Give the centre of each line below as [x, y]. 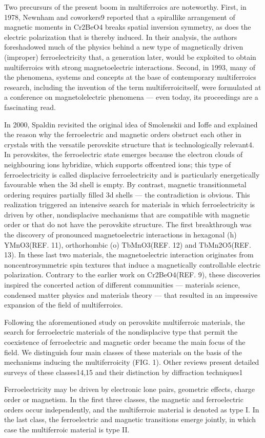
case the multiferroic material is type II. [67, 429]
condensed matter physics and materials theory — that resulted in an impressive [131, 294]
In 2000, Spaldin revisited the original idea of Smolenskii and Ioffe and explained [131, 124]
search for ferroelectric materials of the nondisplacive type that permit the [121, 332]
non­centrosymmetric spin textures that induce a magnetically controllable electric [132, 264]
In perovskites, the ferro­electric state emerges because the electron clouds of [124, 154]
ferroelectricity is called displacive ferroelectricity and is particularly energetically [132, 174]
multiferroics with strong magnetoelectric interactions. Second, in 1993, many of [130, 67]
